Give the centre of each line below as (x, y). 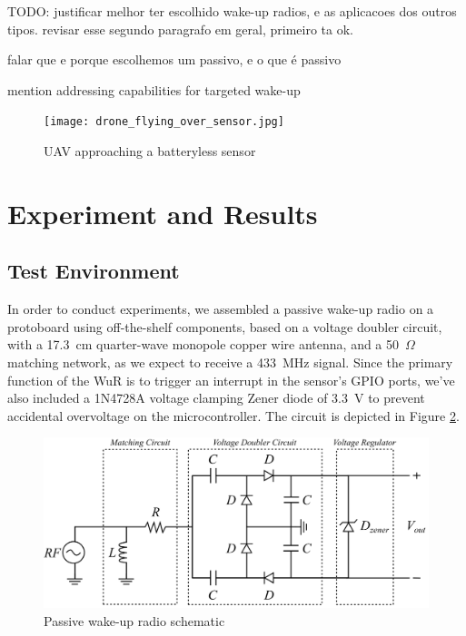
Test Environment (94, 271)
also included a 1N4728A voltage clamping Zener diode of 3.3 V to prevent (216, 398)
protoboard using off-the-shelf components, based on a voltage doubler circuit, (225, 326)
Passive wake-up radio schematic (134, 620)
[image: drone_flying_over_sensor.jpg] (164, 122)
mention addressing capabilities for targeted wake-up (154, 89)
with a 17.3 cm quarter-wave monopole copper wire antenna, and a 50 (203, 344)
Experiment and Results (163, 213)
